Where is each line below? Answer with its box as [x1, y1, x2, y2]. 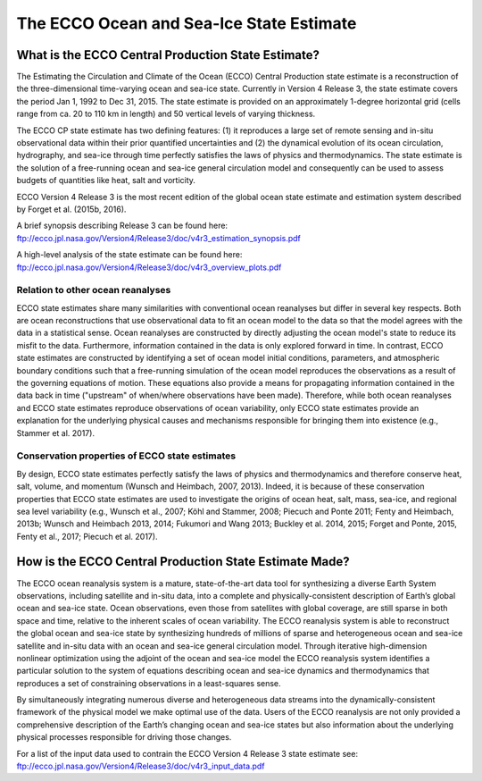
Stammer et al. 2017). [16, 427, 96, 438]
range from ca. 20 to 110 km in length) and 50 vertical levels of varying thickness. [16, 108, 316, 120]
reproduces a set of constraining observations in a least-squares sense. [16, 677, 281, 688]
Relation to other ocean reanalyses [16, 284, 171, 297]
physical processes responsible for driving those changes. [16, 732, 232, 743]
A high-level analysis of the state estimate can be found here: [16, 249, 243, 260]
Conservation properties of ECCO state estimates [16, 449, 237, 462]
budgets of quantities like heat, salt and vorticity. [16, 175, 196, 186]
